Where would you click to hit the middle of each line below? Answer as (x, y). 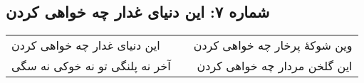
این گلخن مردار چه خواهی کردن (275, 66)
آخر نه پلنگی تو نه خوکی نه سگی (91, 66)
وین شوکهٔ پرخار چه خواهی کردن (273, 45)
